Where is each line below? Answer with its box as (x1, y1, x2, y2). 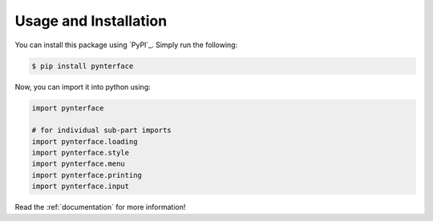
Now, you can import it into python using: (14, 82, 152, 91)
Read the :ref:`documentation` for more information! (14, 203, 186, 212)
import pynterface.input (31, 182, 130, 191)
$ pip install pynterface (31, 61, 134, 70)
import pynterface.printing (31, 171, 142, 179)
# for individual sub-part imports (31, 126, 172, 135)
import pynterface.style (31, 148, 130, 158)
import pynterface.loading (31, 137, 138, 146)
